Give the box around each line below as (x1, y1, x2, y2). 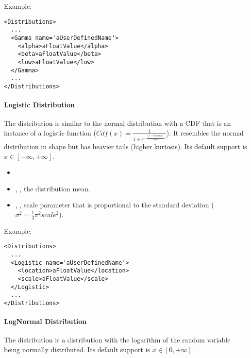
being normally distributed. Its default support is (4, 344, 151, 355)
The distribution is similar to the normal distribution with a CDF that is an (4, 118, 231, 128)
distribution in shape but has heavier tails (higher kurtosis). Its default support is (4, 141, 247, 152)
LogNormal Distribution (4, 316, 87, 326)
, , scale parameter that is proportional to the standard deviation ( (15, 200, 214, 210)
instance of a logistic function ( (4, 127, 96, 137)
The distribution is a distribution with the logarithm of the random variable (4, 335, 231, 345)
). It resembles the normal (166, 127, 244, 137)
